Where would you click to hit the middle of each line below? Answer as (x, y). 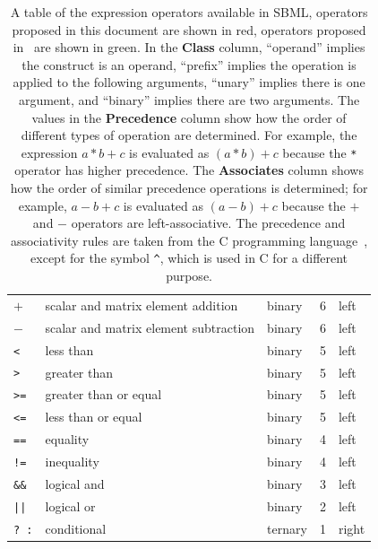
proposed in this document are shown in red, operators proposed (189, 29)
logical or (70, 505)
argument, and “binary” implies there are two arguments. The (189, 99)
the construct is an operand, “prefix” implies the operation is (189, 64)
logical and (75, 484)
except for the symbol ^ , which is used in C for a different (189, 258)
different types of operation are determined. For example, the (189, 135)
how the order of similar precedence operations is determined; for (189, 187)
